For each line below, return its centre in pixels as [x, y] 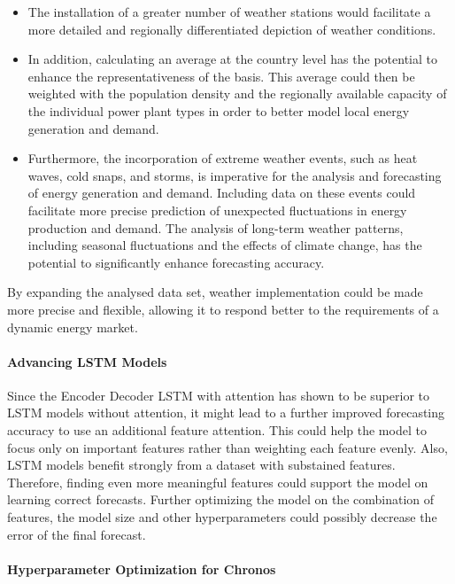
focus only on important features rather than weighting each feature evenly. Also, [227, 447]
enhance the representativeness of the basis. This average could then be [221, 76]
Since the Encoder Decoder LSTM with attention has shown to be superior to [218, 395]
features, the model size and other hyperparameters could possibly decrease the [222, 517]
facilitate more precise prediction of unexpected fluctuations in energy [217, 210]
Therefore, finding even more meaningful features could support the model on [218, 482]
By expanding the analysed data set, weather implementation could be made [215, 292]
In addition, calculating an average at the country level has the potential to [232, 59]
